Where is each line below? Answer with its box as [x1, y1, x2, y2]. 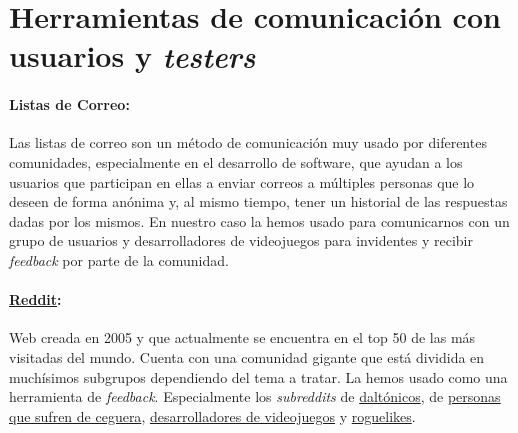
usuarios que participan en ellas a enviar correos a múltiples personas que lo [9, 171, 475, 192]
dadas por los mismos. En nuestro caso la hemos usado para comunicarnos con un [9, 210, 510, 231]
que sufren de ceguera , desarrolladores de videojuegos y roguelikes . [9, 405, 416, 426]
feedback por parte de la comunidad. [9, 249, 229, 270]
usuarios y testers [9, 35, 256, 77]
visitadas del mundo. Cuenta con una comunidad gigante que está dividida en [9, 346, 485, 367]
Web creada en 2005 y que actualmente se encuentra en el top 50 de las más [9, 327, 476, 348]
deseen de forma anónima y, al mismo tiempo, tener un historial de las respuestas [9, 191, 508, 212]
